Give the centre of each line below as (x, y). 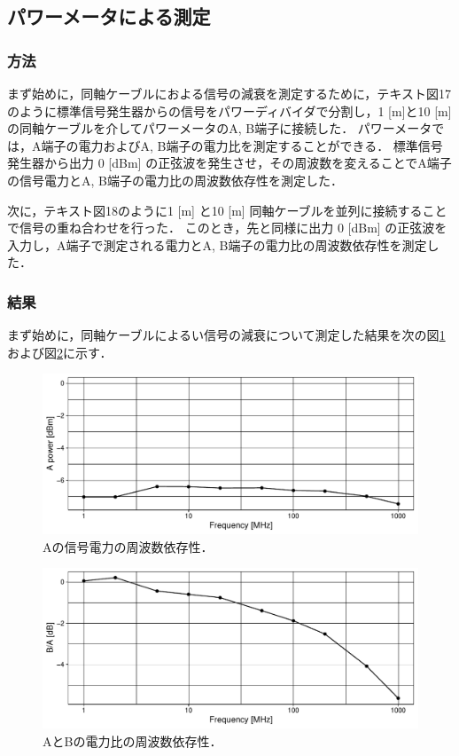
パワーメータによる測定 (109, 16)
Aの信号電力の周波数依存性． (128, 546)
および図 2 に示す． (60, 352)
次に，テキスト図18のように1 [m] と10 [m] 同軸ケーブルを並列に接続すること (227, 210)
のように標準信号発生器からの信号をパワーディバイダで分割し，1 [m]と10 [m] (229, 110)
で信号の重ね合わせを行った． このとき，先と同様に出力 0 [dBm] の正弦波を (227, 228)
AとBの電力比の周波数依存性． (132, 741)
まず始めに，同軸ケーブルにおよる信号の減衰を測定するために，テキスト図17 (229, 93)
